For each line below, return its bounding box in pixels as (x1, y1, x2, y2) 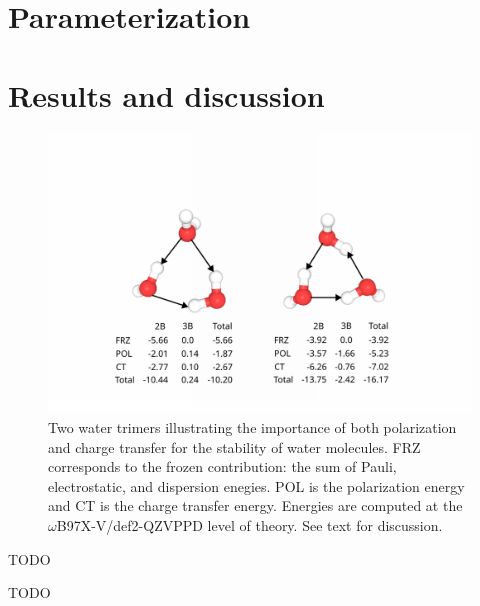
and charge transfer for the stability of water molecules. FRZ (48, 436, 421, 457)
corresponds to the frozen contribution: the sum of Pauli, (48, 456, 397, 477)
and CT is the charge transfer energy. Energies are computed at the (48, 495, 463, 516)
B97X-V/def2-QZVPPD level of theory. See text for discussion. (56, 514, 443, 535)
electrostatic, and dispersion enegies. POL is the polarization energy (48, 475, 465, 496)
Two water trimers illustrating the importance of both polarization (48, 417, 457, 437)
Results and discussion (8, 74, 325, 115)
